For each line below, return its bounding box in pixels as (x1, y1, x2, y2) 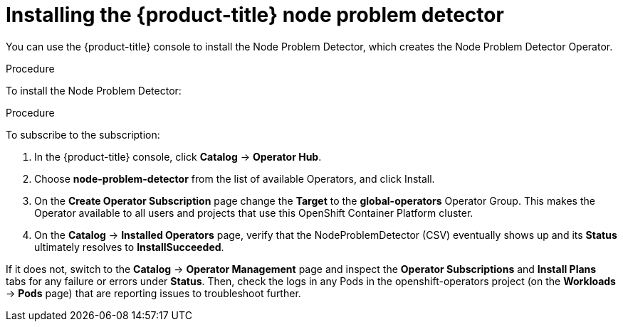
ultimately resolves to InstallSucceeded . (34, 240, 224, 253)
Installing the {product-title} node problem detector (6, 3, 504, 27)
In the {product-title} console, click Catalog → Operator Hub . (34, 150, 322, 163)
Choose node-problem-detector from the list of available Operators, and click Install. (34, 172, 435, 185)
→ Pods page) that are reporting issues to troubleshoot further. (6, 286, 301, 299)
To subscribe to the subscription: (6, 128, 160, 141)
